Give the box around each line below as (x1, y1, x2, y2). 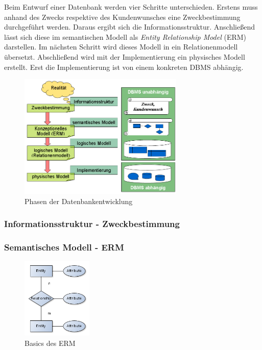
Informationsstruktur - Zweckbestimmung (4, 217, 180, 230)
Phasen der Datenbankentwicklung (25, 195, 133, 206)
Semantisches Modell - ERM (4, 241, 124, 254)
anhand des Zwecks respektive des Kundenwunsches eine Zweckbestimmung (4, 11, 241, 22)
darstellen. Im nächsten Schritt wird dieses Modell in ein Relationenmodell (4, 41, 238, 52)
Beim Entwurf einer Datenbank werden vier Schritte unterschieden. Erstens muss (4, 2, 258, 12)
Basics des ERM (25, 338, 76, 348)
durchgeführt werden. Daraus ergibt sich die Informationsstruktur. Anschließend (4, 21, 255, 32)
